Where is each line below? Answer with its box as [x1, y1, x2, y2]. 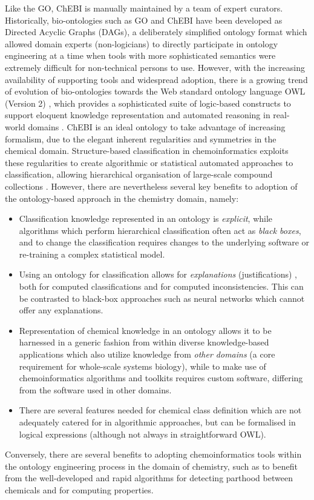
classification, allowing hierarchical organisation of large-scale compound [5, 168, 273, 181]
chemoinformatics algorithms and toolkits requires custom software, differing [19, 372, 303, 384]
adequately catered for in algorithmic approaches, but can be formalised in [19, 416, 296, 428]
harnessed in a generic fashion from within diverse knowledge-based [19, 336, 269, 348]
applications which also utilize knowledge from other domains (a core [19, 348, 275, 361]
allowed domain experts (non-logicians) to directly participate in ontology [5, 37, 278, 50]
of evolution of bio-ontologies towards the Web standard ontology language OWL [5, 85, 306, 98]
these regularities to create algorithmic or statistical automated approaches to [5, 156, 293, 168]
